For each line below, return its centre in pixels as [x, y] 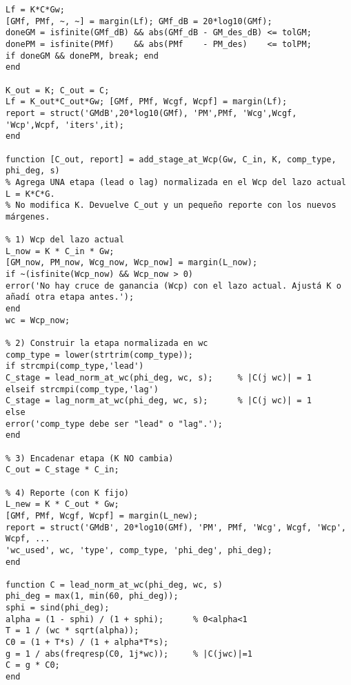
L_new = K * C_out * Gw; [62, 504]
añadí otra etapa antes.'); [70, 297]
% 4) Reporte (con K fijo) [67, 493]
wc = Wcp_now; [38, 320]
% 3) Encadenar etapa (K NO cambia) [90, 458]
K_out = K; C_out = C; [58, 90]
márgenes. [28, 216]
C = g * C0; [33, 665]
